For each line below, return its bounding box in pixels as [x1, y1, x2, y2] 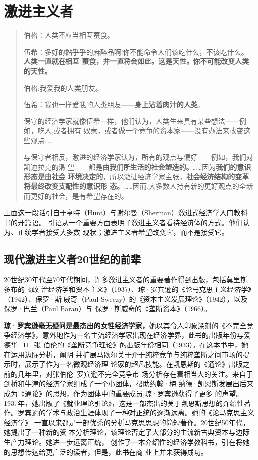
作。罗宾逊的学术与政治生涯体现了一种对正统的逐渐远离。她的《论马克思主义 [4, 407, 254, 418]
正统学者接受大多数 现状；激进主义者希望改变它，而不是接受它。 [17, 227, 229, 237]
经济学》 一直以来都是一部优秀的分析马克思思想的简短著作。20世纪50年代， [4, 417, 250, 427]
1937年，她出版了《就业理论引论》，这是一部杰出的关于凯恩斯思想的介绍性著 [4, 398, 251, 408]
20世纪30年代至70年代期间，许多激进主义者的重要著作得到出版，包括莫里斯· [4, 274, 253, 285]
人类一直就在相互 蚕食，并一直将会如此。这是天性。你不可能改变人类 [23, 56, 249, 66]
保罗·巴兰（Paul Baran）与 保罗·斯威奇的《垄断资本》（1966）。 [4, 303, 212, 314]
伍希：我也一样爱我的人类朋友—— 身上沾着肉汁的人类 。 [23, 99, 204, 110]
